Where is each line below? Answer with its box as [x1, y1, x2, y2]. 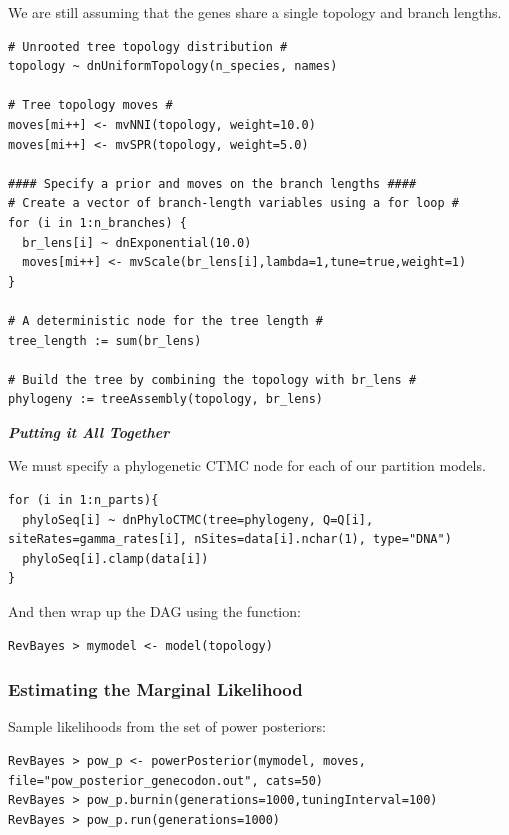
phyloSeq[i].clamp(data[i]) [22, 551, 209, 566]
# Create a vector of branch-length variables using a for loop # [8, 196, 460, 211]
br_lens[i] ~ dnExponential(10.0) [22, 235, 252, 250]
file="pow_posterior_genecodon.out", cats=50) [8, 773, 323, 788]
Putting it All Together [8, 421, 170, 442]
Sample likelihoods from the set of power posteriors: [8, 716, 326, 737]
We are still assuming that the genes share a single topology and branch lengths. [8, 2, 502, 22]
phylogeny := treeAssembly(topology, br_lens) [8, 392, 323, 407]
